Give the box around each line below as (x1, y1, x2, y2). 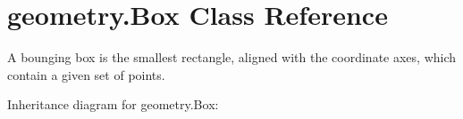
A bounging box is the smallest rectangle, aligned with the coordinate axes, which (7, 48, 457, 67)
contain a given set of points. (7, 65, 165, 83)
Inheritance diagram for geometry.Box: (7, 95, 219, 114)
